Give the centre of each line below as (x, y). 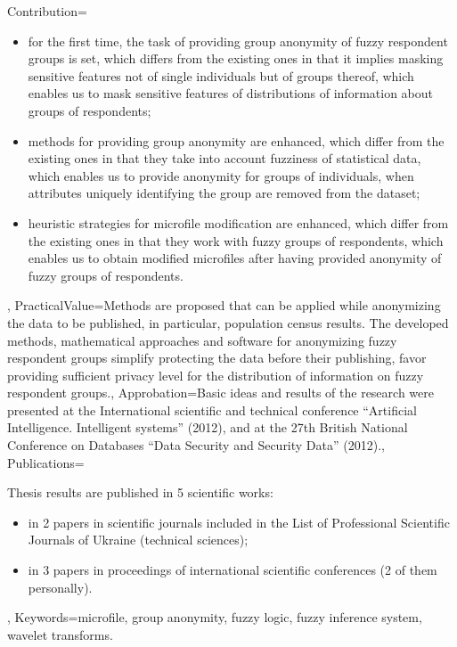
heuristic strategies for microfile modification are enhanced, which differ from (238, 222)
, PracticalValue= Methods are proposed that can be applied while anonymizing (224, 305)
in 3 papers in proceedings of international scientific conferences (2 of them (233, 570)
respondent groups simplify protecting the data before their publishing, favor (217, 358)
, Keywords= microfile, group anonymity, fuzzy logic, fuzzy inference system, (215, 617)
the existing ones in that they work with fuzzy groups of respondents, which (236, 240)
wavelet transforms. (60, 634)
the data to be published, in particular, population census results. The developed (228, 322)
